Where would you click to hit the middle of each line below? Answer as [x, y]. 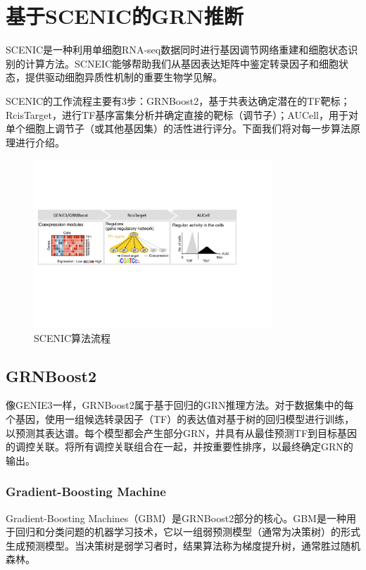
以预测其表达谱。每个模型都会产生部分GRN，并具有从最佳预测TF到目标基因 [182, 432]
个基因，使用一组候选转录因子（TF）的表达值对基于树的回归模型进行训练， [180, 419]
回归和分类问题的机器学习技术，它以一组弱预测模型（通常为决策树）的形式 [188, 532]
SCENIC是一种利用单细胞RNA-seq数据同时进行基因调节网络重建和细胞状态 [177, 50]
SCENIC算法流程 [72, 337]
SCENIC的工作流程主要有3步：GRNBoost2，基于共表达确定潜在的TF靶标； [178, 100]
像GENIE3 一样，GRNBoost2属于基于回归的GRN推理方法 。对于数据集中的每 [180, 405]
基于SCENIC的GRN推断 [125, 16]
